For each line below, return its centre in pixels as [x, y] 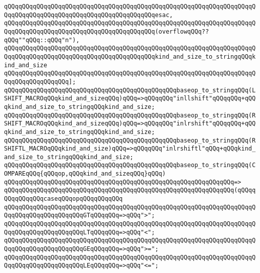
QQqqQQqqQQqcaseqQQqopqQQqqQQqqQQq [63, 199]
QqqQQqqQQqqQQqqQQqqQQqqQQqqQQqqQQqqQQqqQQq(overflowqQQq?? [107, 31]
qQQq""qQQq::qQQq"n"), [42, 40]
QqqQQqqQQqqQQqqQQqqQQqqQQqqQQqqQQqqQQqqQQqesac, [89, 15]
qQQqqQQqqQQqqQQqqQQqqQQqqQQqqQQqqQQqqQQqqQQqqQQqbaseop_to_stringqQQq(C [130, 165]
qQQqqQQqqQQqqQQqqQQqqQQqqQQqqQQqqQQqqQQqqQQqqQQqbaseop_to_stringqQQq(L [130, 90]
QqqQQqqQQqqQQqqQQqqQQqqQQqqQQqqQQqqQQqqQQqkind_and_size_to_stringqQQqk [130, 56]
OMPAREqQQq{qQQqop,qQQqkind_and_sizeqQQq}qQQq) [85, 174]
